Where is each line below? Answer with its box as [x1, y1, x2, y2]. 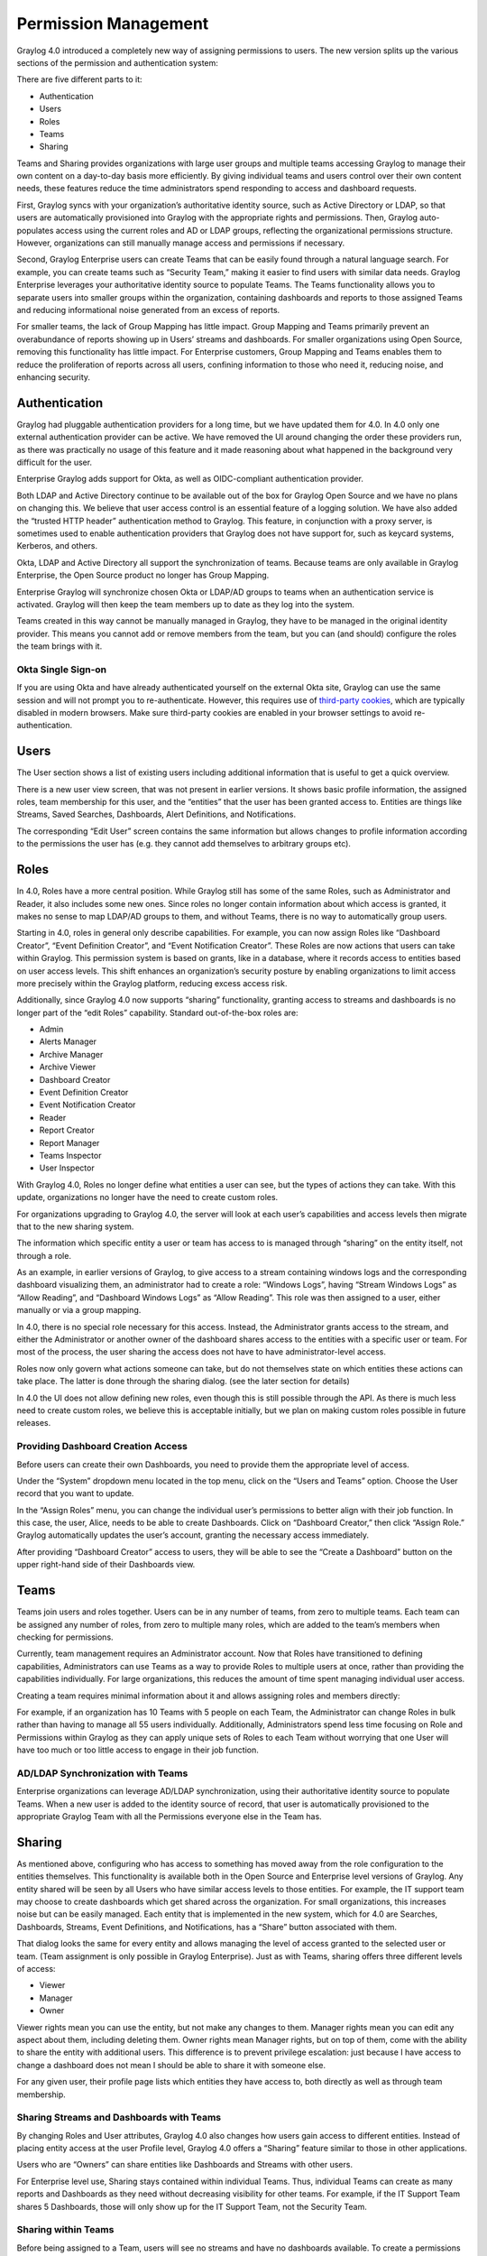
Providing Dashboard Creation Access [16, 1440, 188, 1453]
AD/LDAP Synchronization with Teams [16, 1767, 188, 1780]
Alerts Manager [39, 1036, 97, 1047]
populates [16, 225, 54, 236]
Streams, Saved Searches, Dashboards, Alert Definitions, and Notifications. [16, 809, 297, 820]
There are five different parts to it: [16, 74, 143, 85]
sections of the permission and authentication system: [16, 57, 218, 68]
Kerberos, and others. [16, 541, 98, 551]
